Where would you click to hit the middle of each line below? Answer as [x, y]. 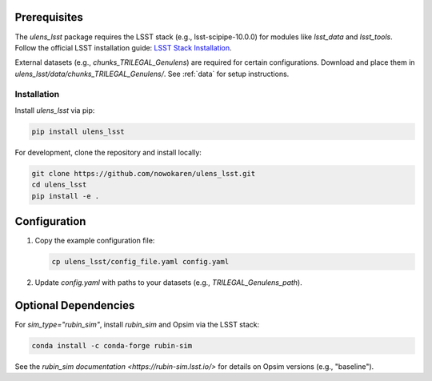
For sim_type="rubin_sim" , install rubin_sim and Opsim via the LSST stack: [137, 324]
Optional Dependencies [75, 305]
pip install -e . [66, 196]
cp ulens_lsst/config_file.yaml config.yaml [140, 262]
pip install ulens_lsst [78, 131]
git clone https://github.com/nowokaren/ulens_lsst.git [144, 173]
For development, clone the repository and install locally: [108, 152]
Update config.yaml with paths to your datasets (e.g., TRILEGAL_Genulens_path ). [169, 283]
